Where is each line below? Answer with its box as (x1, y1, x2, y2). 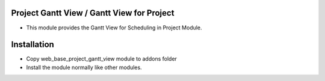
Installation (11, 40, 54, 50)
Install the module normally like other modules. (26, 64, 142, 71)
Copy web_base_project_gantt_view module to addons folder (26, 55, 178, 62)
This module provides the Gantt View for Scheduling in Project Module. (26, 24, 202, 31)
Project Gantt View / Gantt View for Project (11, 8, 175, 18)
